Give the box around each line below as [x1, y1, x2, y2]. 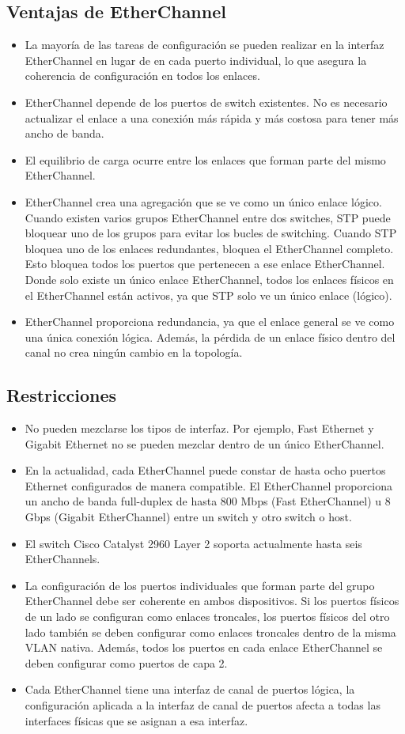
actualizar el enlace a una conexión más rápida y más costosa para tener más [25, 109, 399, 126]
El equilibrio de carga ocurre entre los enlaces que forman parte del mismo [25, 151, 386, 168]
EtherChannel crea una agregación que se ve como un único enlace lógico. [25, 193, 382, 210]
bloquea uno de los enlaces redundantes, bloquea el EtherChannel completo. [25, 240, 394, 256]
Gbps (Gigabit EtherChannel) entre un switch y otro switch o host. [25, 509, 352, 525]
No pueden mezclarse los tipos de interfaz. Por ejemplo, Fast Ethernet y [25, 420, 374, 437]
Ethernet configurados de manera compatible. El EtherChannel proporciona [25, 477, 392, 494]
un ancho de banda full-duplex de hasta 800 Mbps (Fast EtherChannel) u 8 [25, 493, 391, 509]
